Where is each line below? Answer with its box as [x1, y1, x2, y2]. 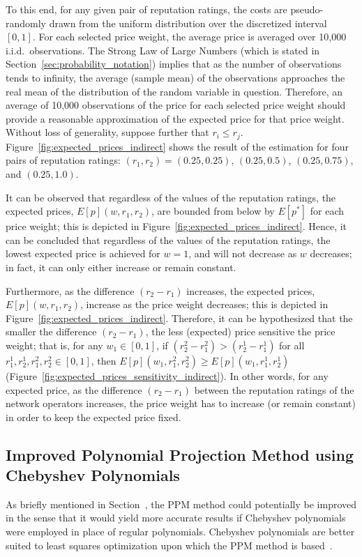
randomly [6, 15, 47, 30]
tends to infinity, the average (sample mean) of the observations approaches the [6, 70, 345, 84]
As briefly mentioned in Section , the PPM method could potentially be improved [6, 496, 357, 511]
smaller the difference [6, 324, 97, 339]
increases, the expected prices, [186, 283, 315, 298]
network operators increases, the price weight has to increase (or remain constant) [6, 396, 356, 411]
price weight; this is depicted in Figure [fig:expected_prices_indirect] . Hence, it [6, 219, 347, 234]
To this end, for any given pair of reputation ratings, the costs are [6, 2, 287, 16]
